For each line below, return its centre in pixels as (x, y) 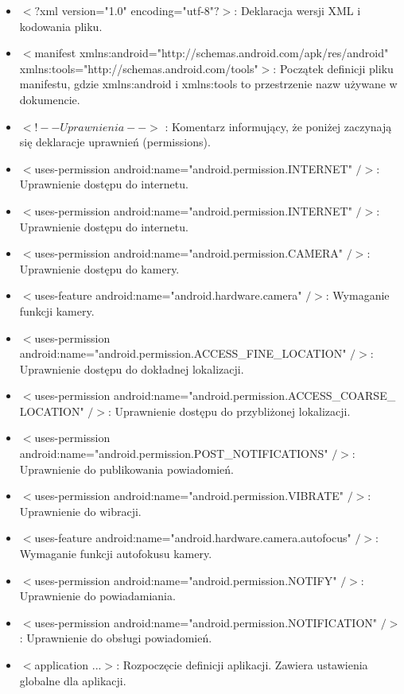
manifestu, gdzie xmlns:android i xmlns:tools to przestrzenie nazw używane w (208, 84)
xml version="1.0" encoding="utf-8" (127, 10)
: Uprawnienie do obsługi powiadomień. (116, 638)
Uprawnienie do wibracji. (80, 511)
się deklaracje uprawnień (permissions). (115, 142)
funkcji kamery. (57, 310)
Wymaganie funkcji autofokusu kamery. (116, 554)
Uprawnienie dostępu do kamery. (99, 268)
